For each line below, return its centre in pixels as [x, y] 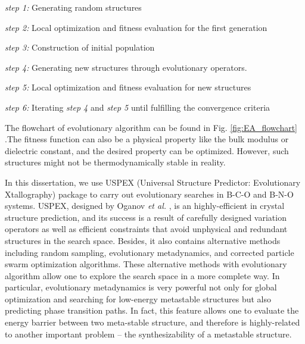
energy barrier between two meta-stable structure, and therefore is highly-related [152, 322]
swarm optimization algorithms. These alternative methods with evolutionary [146, 264]
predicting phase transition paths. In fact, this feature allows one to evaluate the [152, 310]
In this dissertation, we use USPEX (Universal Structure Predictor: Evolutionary [153, 182]
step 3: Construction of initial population [80, 47]
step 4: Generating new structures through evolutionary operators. [126, 67]
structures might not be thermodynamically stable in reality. [115, 162]
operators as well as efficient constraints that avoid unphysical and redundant [146, 229]
